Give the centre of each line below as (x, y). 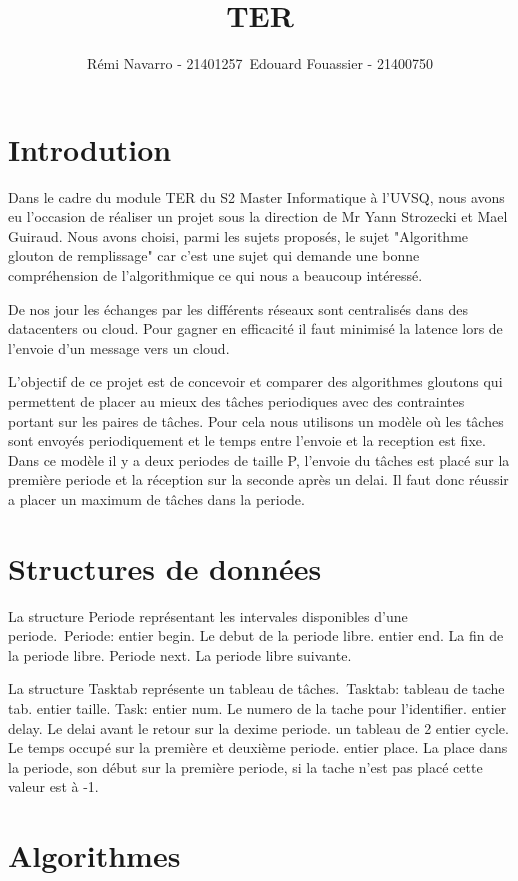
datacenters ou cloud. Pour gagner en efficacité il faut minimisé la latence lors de (255, 328)
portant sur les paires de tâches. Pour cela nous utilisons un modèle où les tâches (256, 420)
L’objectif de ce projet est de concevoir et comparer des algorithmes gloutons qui (255, 381)
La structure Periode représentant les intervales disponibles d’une (208, 615)
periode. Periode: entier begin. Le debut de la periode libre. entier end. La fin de (256, 635)
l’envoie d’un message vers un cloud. (119, 347)
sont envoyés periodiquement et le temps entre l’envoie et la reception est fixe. (247, 440)
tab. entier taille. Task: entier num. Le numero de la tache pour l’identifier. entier (257, 708)
